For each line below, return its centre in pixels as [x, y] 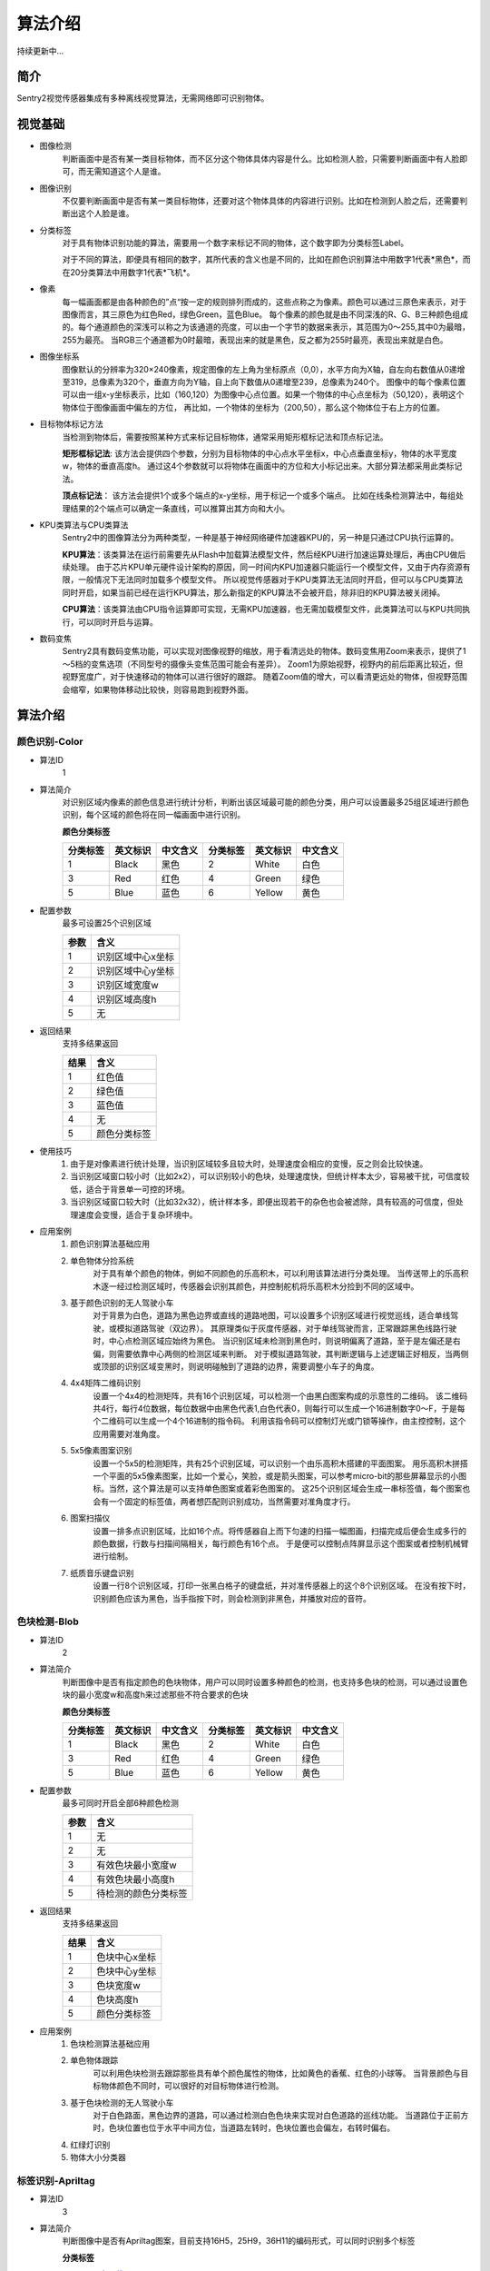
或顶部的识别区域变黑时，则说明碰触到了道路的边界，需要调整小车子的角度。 [236, 1366]
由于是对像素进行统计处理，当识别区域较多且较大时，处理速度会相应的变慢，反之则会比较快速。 [249, 1164]
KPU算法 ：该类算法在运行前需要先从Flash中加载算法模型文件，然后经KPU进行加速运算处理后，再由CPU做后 [264, 554]
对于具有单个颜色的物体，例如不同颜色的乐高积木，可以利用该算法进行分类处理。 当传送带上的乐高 [277, 1274]
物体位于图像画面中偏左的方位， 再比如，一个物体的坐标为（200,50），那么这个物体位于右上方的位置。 [253, 407]
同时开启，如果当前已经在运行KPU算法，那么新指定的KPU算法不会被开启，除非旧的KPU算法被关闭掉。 [254, 592]
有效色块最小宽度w [137, 1865]
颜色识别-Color [50, 742]
